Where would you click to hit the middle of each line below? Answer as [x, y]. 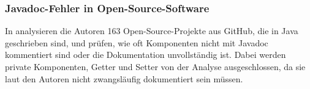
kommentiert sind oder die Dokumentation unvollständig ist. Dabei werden [146, 55]
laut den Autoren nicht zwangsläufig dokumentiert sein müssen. [124, 78]
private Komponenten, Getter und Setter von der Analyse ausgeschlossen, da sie [155, 66]
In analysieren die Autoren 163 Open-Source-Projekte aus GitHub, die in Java [152, 31]
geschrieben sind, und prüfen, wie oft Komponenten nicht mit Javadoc [137, 42]
